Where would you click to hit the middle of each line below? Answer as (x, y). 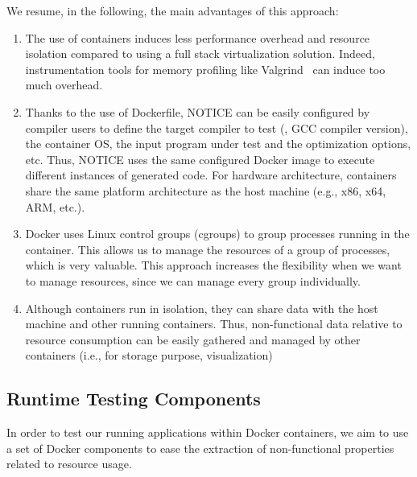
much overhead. (64, 85)
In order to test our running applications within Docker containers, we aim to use (208, 432)
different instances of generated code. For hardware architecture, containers (211, 175)
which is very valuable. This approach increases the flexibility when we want (213, 265)
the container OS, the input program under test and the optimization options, (218, 144)
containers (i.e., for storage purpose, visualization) (149, 355)
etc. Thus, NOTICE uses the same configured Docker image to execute (200, 159)
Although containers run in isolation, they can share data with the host (202, 308)
